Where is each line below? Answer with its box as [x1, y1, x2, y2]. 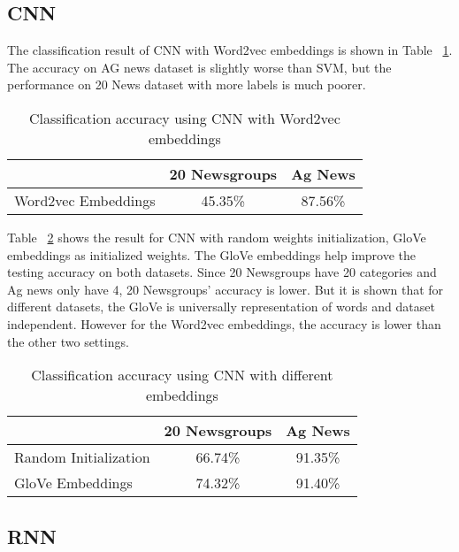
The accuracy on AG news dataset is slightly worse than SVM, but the [7, 57, 392, 76]
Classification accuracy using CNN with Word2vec [28, 107, 340, 128]
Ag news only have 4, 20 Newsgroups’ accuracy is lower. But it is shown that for [7, 280, 444, 298]
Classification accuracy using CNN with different [31, 364, 333, 386]
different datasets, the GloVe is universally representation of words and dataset [7, 297, 435, 316]
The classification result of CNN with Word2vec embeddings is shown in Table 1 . [7, 41, 453, 59]
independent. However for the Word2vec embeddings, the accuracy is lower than [7, 314, 441, 333]
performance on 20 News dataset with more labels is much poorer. [7, 75, 366, 94]
